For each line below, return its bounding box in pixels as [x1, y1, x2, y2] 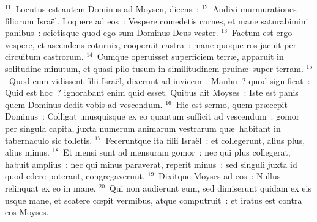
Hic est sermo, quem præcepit [176, 98, 288, 110]
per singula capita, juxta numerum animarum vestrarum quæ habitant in [5, 121, 281, 134]
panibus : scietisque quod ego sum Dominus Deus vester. [5, 26, 218, 39]
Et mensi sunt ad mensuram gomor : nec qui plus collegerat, [63, 146, 291, 159]
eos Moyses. [5, 206, 49, 218]
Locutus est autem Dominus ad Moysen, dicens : [15, 2, 199, 15]
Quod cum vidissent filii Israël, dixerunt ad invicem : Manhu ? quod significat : [9, 74, 310, 87]
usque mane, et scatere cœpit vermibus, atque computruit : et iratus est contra [5, 193, 302, 206]
